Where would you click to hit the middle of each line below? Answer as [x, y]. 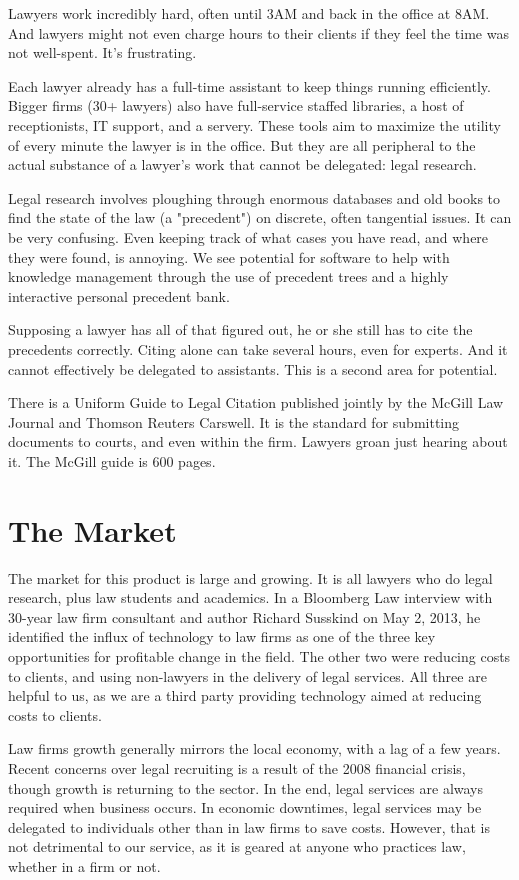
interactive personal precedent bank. [119, 295]
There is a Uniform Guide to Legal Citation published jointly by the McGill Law [256, 402]
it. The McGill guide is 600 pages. [112, 460]
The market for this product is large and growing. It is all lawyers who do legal [250, 577]
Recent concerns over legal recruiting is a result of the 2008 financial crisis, [237, 767]
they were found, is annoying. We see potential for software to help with [229, 256]
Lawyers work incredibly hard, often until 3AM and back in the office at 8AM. [249, 13]
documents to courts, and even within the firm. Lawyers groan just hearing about [258, 441]
